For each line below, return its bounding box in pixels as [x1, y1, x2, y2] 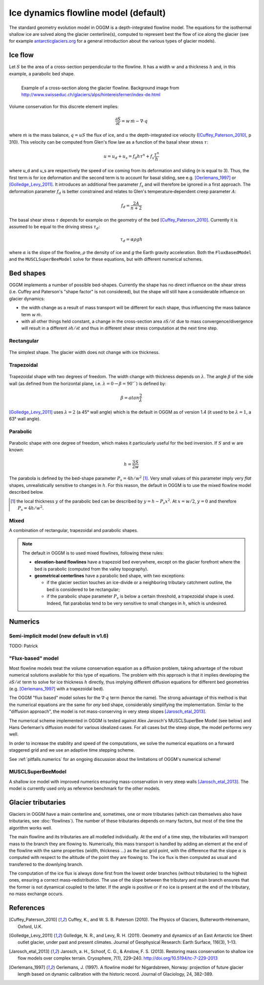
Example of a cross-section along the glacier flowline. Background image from [21, 85, 179, 91]
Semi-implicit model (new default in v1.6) [9, 632, 109, 639]
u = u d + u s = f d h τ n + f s [103, 152, 154, 160]
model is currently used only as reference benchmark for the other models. [9, 785, 161, 791]
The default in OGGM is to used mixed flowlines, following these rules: [22, 550, 164, 556]
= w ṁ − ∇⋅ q [121, 118, 148, 124]
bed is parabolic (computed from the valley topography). [34, 566, 149, 572]
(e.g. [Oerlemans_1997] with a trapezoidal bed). [9, 686, 105, 692]
